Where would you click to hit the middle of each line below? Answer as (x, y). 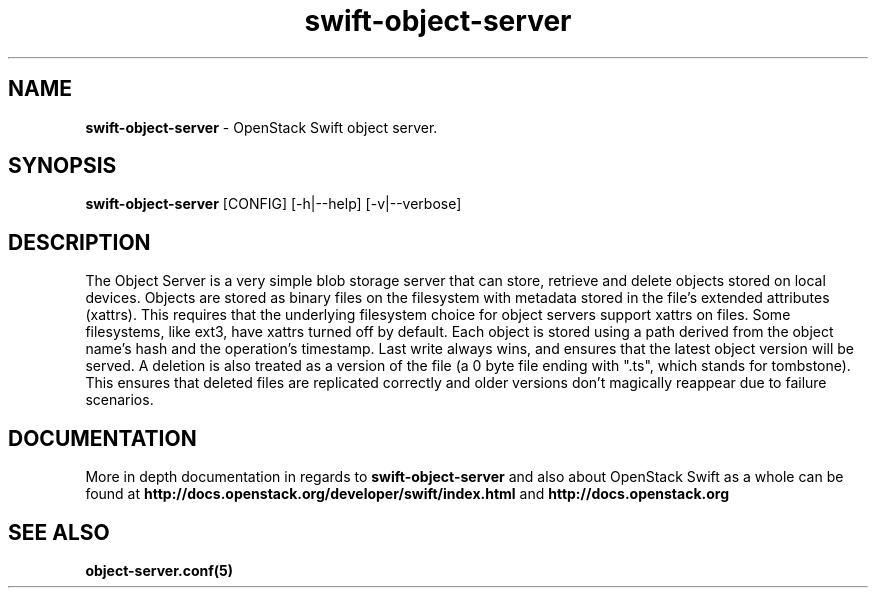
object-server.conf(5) (159, 570)
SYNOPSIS (62, 166)
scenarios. (119, 400)
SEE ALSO (59, 532)
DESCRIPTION (79, 242)
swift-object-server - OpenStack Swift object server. (261, 127)
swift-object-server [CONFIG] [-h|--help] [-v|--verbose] (273, 204)
